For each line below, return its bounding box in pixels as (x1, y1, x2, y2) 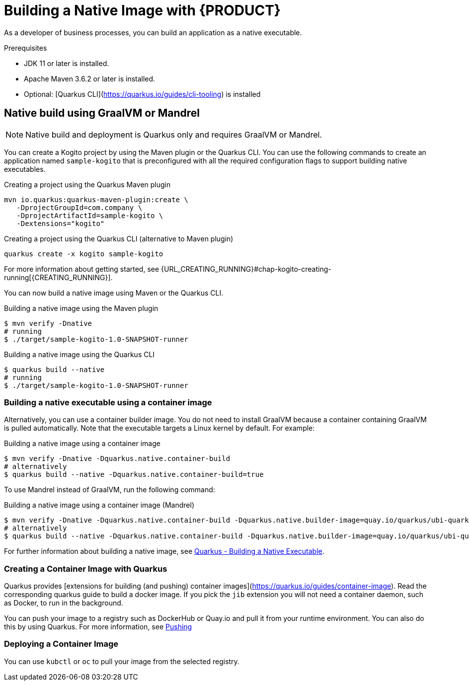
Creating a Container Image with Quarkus (4, 563, 167, 574)
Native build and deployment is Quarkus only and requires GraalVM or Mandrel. (25, 129, 322, 140)
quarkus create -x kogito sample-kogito (4, 249, 163, 258)
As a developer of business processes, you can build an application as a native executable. (4, 28, 302, 37)
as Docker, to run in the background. (4, 599, 123, 608)
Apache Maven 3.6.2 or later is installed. (24, 74, 156, 83)
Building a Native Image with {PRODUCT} (4, 2, 281, 19)
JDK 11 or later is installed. (24, 59, 109, 68)
